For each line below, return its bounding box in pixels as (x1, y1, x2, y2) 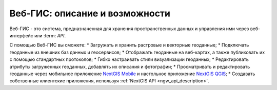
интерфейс (9, 32, 33, 38)
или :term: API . (34, 32, 66, 38)
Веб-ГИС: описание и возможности (9, 8, 171, 19)
